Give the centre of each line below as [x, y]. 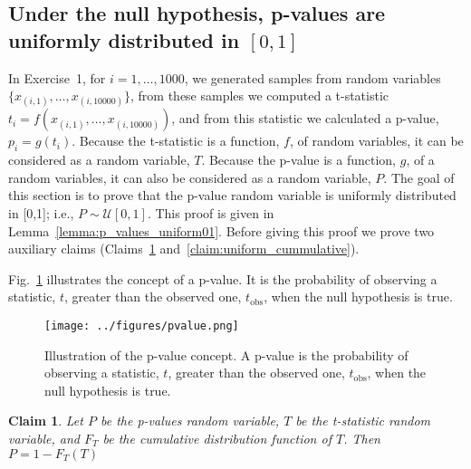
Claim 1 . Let [46, 421]
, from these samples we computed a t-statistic [260, 96]
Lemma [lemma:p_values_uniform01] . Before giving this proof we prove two [221, 230]
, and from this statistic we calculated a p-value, [305, 118]
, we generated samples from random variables [312, 77]
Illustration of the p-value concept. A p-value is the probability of [226, 354]
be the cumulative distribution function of [217, 438]
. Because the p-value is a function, [299, 160]
